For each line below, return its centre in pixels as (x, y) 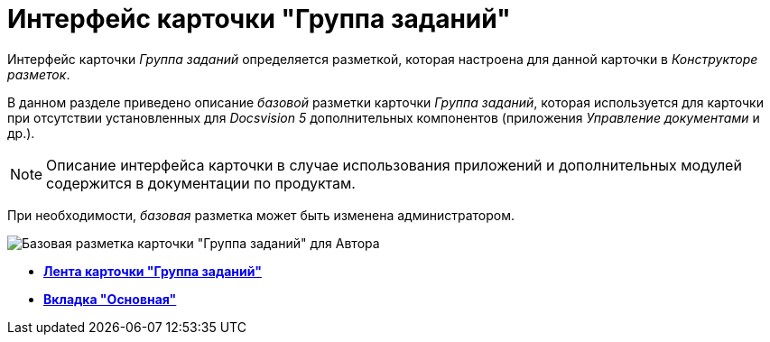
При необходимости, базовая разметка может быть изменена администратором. (261, 215)
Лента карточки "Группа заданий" (153, 271)
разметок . (39, 74)
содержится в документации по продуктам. (201, 183)
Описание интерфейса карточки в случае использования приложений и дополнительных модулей (394, 165)
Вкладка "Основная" (110, 299)
